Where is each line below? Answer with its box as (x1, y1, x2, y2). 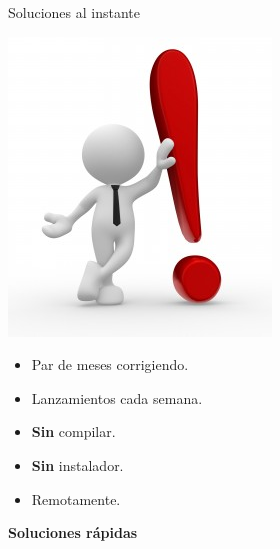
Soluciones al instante (8, 2, 140, 22)
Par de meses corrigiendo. (31, 354, 189, 375)
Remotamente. (31, 488, 121, 509)
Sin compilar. (31, 421, 116, 442)
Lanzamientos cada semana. (31, 387, 203, 408)
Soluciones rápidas (8, 522, 138, 543)
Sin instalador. (31, 454, 124, 475)
